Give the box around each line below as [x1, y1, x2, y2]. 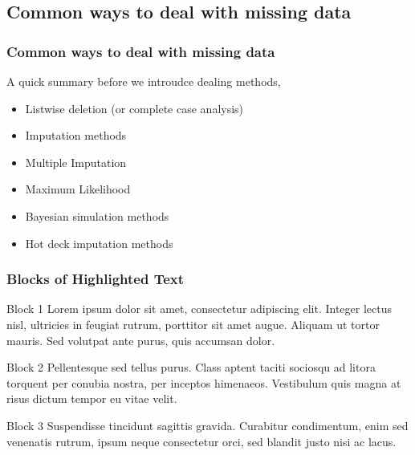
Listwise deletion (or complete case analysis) [25, 100, 244, 116]
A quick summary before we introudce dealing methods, [6, 73, 281, 89]
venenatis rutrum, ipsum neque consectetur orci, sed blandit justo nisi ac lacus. [6, 433, 397, 449]
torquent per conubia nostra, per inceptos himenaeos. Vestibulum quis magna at [6, 374, 401, 391]
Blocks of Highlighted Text [6, 269, 185, 289]
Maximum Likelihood [25, 181, 131, 197]
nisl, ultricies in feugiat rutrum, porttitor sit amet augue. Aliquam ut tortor [6, 315, 380, 332]
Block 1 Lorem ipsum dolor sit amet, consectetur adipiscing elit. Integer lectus [6, 300, 392, 317]
